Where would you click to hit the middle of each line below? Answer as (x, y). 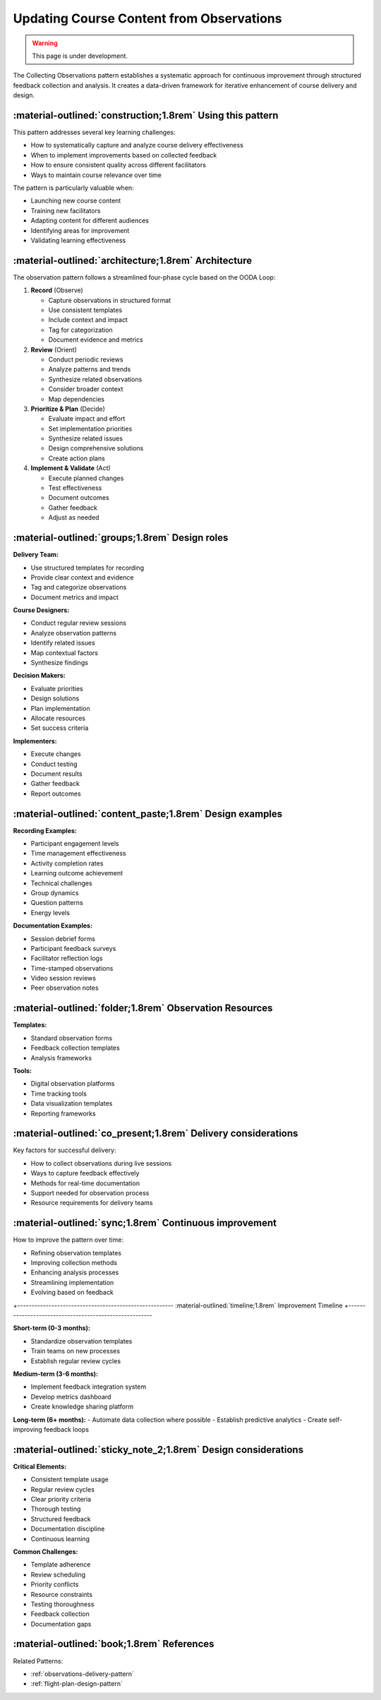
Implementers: (35, 741)
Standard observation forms (72, 1038)
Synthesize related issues (86, 438)
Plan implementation (61, 708)
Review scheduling (58, 1574)
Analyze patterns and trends (90, 369)
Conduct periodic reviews (86, 359)
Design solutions (55, 698)
